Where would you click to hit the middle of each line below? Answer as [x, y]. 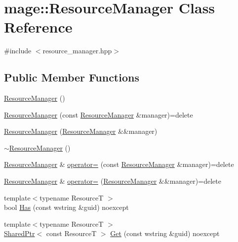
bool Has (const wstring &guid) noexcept [66, 207]
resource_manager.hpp [77, 51]
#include [18, 51]
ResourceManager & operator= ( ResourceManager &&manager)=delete [113, 181]
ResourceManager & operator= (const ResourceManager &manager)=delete [119, 164]
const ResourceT [71, 233]
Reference [38, 27]
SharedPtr [20, 233]
